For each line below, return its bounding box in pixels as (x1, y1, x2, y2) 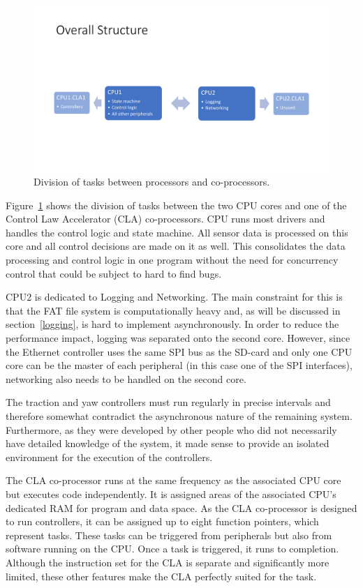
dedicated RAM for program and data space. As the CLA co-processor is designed (6, 500, 357, 515)
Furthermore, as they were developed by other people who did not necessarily (6, 422, 337, 437)
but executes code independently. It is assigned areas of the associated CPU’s (6, 486, 336, 501)
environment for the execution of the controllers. (6, 449, 213, 464)
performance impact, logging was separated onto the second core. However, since (6, 331, 350, 345)
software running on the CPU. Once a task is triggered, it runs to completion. (6, 541, 339, 556)
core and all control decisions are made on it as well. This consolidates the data (6, 239, 346, 253)
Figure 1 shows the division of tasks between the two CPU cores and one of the (6, 197, 347, 212)
